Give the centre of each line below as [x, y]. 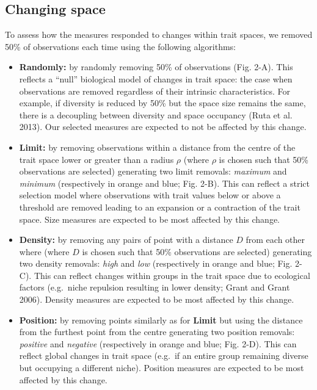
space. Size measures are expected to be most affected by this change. [149, 219]
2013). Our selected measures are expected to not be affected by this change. [163, 127]
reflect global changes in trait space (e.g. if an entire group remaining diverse [164, 356]
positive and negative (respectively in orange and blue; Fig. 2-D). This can [158, 343]
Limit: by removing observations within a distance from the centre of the [157, 147]
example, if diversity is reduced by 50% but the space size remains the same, [162, 103]
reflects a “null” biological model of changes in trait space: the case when [156, 78]
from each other [275, 240]
